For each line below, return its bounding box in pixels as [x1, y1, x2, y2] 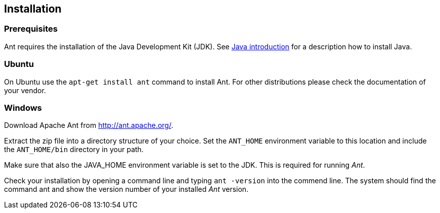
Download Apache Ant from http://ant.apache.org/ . [4, 121, 173, 130]
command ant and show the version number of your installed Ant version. [4, 185, 249, 194]
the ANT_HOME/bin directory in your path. [4, 145, 144, 154]
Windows [4, 102, 42, 113]
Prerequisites [4, 24, 58, 34]
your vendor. [4, 86, 46, 95]
